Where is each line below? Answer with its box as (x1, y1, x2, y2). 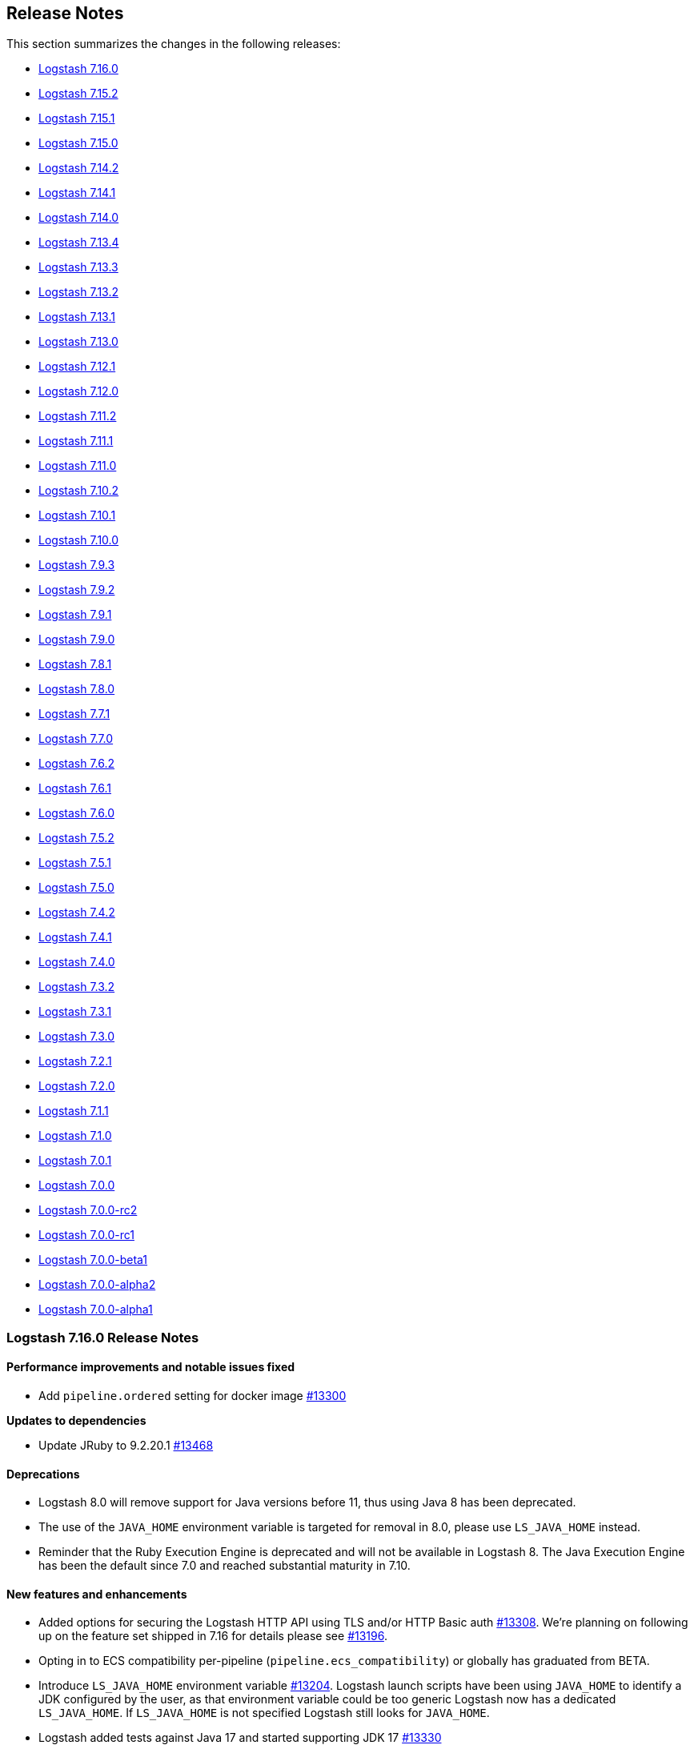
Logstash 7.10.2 (38, 483, 119, 498)
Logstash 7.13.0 (38, 335, 118, 349)
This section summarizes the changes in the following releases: (6, 37, 341, 51)
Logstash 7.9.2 (38, 583, 115, 597)
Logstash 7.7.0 (38, 732, 114, 746)
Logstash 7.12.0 (38, 384, 119, 399)
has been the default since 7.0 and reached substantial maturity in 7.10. (38, 1558, 411, 1573)
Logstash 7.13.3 (38, 260, 118, 275)
